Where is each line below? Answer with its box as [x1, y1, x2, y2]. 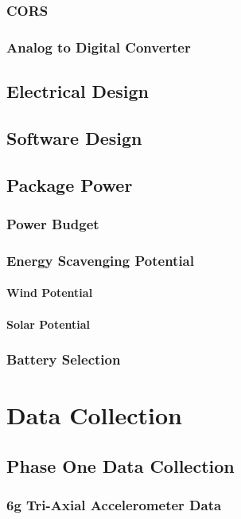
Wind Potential [6, 284, 93, 301]
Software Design [6, 125, 142, 150]
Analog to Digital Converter [6, 37, 191, 57]
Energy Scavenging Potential [6, 250, 194, 270]
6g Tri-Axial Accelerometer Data [6, 495, 222, 515]
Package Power [6, 172, 133, 197]
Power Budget [6, 213, 99, 233]
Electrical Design [6, 79, 149, 103]
